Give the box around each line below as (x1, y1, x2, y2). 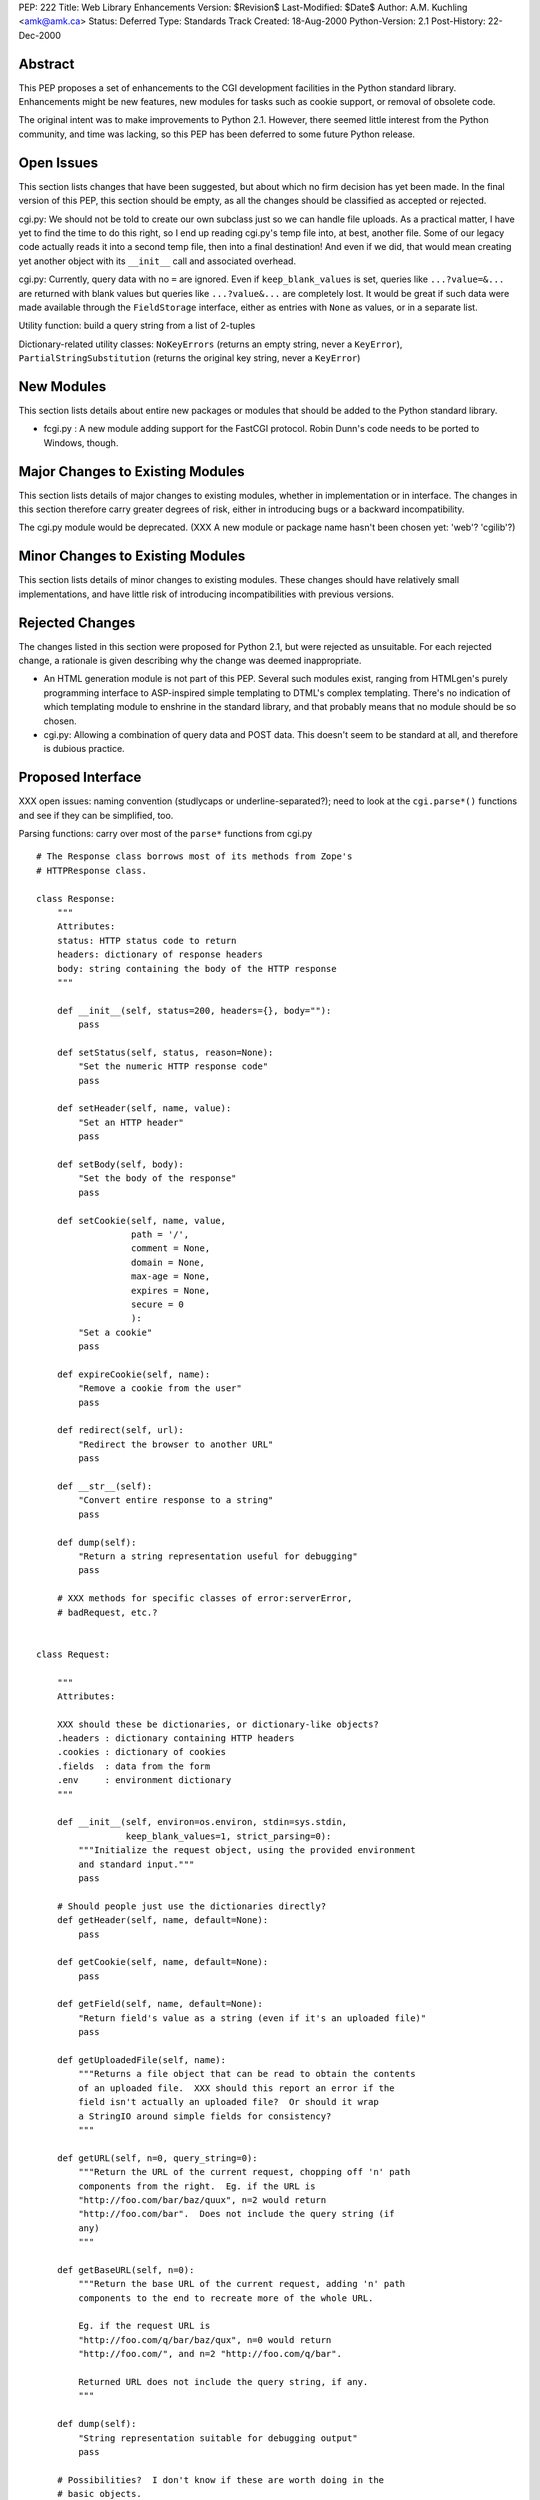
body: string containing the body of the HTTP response (56, 963, 337, 974)
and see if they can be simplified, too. (18, 809, 174, 821)
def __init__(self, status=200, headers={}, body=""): (56, 1005, 332, 1016)
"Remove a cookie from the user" (78, 1383, 242, 1394)
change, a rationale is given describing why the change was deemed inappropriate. (18, 655, 362, 667)
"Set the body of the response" (78, 1173, 237, 1184)
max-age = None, (130, 1271, 211, 1282)
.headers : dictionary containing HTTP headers (56, 1733, 295, 1744)
